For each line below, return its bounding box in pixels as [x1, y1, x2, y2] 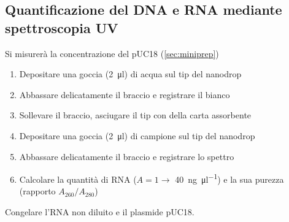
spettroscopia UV [5, 18, 118, 37]
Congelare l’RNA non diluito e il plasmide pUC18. [5, 205, 195, 218]
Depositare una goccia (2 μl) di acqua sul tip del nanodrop [19, 67, 242, 80]
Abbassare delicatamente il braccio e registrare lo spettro [19, 150, 234, 163]
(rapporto [19, 185, 56, 197]
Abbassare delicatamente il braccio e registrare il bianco [19, 88, 230, 101]
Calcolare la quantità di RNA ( [19, 172, 137, 185]
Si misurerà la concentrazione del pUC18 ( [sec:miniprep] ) [5, 47, 219, 59]
